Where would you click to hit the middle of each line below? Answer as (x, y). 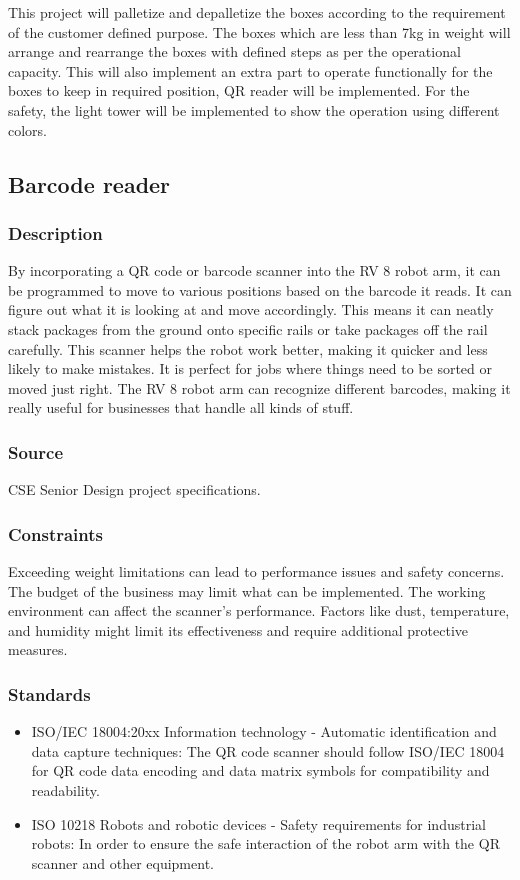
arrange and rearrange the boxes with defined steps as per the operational (234, 51)
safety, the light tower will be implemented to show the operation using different (254, 109)
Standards (49, 693)
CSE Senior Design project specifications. (134, 489)
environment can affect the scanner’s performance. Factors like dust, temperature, (259, 610)
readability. (65, 789)
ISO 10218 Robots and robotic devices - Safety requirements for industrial (258, 823)
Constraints (55, 533)
